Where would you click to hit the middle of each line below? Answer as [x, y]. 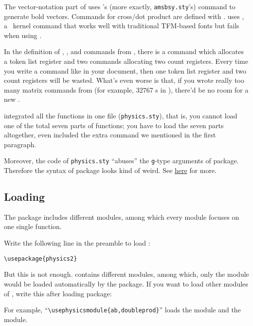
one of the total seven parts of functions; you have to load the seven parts [114, 125]
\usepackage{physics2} [41, 259]
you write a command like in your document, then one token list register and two [125, 70]
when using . [23, 35]
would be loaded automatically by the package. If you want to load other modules [126, 283]
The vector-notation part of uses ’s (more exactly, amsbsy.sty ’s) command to [120, 6]
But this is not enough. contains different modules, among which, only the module [126, 274]
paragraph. [20, 144]
